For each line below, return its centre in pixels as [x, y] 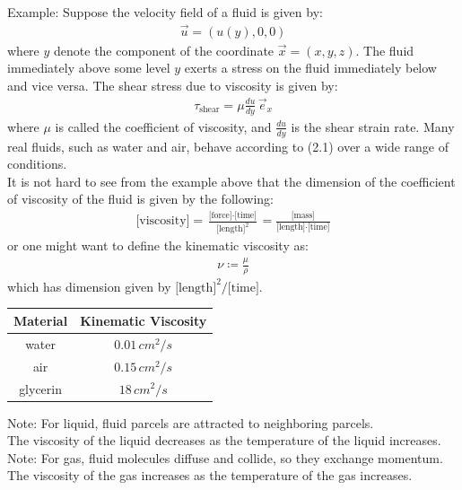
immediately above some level [89, 68]
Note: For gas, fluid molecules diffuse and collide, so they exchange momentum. [225, 457]
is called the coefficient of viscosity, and [163, 126]
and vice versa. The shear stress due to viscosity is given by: [173, 86]
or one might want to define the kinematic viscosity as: [158, 245]
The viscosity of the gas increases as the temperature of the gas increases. [210, 475]
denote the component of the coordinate [164, 50]
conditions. [37, 164]
